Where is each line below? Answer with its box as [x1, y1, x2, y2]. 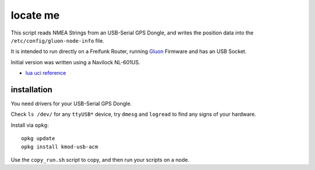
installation [10, 85, 52, 95]
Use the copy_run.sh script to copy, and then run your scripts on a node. [10, 156, 190, 163]
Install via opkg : [10, 122, 49, 129]
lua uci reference [25, 70, 66, 77]
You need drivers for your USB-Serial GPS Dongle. [10, 100, 132, 107]
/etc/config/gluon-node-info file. [10, 37, 104, 44]
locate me [10, 9, 60, 22]
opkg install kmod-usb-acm [21, 143, 99, 150]
